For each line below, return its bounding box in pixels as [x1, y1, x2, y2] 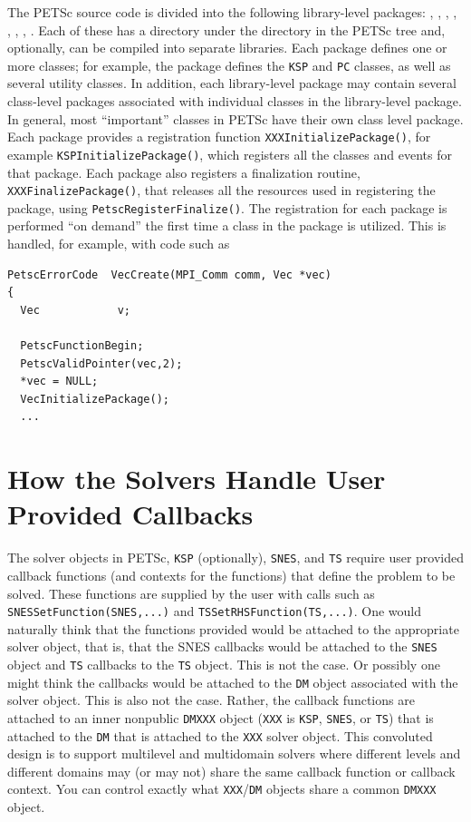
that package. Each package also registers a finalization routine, [7, 162, 360, 181]
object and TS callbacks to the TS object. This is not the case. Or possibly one [7, 655, 440, 674]
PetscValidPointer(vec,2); [20, 357, 183, 370]
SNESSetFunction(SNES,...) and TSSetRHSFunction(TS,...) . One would [7, 602, 421, 621]
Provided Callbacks [7, 495, 254, 533]
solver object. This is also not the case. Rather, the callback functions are [7, 690, 415, 709]
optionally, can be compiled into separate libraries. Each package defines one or [7, 38, 447, 57]
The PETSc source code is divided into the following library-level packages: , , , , [7, 3, 457, 21]
